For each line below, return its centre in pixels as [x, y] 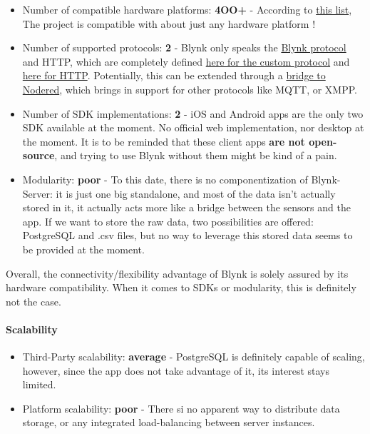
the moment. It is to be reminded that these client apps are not [164, 141]
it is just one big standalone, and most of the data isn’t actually [196, 193]
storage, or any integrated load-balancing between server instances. [169, 422]
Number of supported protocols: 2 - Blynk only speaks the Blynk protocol [184, 47]
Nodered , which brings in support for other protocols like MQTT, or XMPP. [190, 89]
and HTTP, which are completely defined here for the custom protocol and [186, 61]
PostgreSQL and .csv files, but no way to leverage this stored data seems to [187, 235]
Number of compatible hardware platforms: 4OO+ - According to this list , [187, 9]
